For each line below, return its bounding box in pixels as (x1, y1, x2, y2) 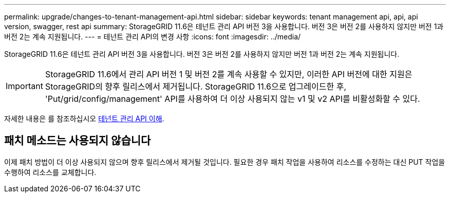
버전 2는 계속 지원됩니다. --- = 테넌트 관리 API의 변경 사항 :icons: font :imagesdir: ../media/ (4, 32, 301, 41)
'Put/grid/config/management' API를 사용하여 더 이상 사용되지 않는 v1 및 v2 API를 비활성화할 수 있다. (45, 94, 420, 104)
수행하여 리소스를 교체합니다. (4, 167, 97, 177)
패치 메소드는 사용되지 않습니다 (4, 134, 151, 147)
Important (6, 81, 43, 91)
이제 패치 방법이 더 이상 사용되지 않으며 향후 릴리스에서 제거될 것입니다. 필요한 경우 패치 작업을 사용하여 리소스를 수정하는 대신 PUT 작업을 (4, 157, 445, 166)
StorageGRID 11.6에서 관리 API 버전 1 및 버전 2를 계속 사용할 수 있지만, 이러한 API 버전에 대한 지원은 (45, 69, 413, 79)
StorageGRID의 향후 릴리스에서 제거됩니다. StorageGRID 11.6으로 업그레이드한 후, (45, 81, 346, 92)
